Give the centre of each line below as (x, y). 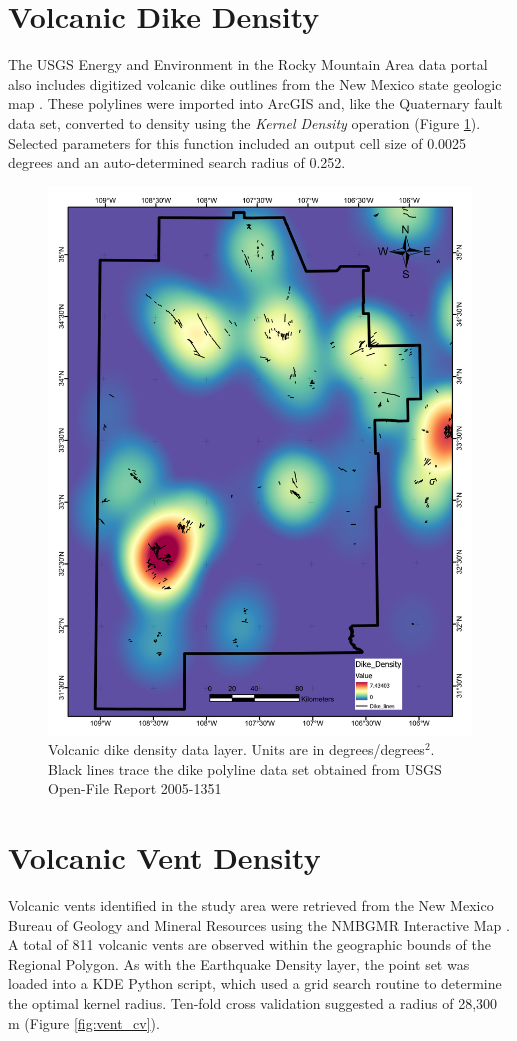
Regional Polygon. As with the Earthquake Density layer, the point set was (239, 963)
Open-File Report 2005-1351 (135, 788)
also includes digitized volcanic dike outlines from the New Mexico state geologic (255, 83)
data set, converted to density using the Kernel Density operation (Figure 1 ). (244, 122)
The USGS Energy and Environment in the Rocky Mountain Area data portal (248, 64)
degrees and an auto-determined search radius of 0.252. (177, 162)
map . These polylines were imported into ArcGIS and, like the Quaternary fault (255, 103)
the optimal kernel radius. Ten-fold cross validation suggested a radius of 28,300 (253, 1003)
